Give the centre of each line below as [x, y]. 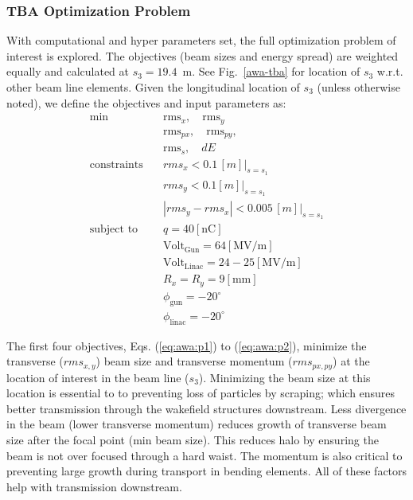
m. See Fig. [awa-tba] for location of [271, 71]
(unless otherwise [358, 87]
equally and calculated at [68, 71]
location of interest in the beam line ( [98, 377]
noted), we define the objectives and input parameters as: [146, 102]
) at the [351, 361]
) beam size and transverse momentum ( [194, 361]
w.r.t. [390, 71]
